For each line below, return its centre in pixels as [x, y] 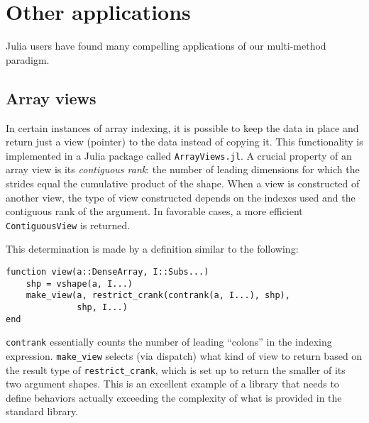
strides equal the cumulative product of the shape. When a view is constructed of [183, 183]
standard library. [42, 411]
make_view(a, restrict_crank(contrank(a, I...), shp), [158, 296]
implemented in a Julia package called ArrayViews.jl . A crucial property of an [179, 155]
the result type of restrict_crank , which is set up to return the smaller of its [176, 369]
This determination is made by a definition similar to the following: [152, 249]
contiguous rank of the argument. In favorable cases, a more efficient [154, 211]
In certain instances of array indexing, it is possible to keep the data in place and [182, 127]
